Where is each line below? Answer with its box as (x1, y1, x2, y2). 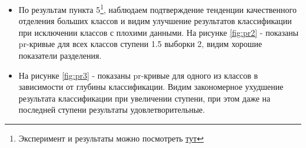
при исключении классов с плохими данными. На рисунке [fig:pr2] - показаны (18, 26, 299, 38)
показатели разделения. (18, 49, 102, 62)
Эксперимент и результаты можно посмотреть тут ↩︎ (18, 132, 204, 144)
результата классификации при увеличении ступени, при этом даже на (18, 92, 271, 104)
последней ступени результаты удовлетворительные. (18, 103, 205, 116)
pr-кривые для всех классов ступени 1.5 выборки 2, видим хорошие (18, 38, 262, 50)
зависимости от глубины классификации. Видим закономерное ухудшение (18, 80, 284, 93)
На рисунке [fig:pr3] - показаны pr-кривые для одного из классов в (18, 69, 258, 81)
